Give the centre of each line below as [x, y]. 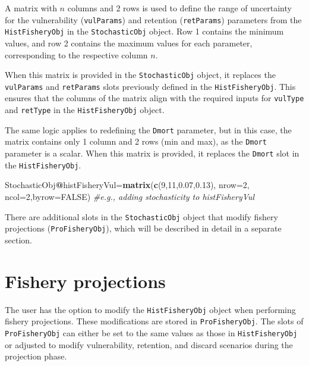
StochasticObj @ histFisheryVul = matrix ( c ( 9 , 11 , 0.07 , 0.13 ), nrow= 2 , [127, 185]
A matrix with [31, 8]
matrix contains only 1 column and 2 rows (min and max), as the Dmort [136, 141]
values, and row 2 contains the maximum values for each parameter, [129, 43]
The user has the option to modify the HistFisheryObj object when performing [150, 309]
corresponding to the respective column [76, 54]
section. [18, 240]
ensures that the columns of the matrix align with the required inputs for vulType [154, 98]
